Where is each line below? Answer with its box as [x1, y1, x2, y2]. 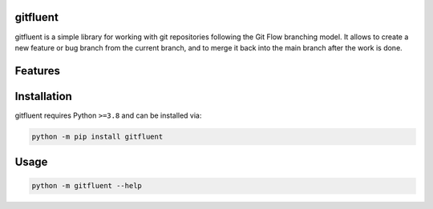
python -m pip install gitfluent [31, 132, 164, 141]
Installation [14, 89, 72, 103]
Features [14, 64, 60, 78]
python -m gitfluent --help [31, 181, 142, 191]
